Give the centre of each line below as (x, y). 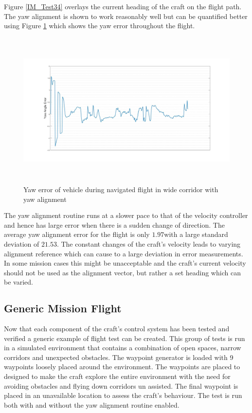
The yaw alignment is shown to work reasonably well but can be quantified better (126, 16)
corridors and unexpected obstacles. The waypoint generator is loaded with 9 (119, 357)
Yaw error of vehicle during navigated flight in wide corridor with (121, 189)
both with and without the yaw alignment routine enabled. (92, 404)
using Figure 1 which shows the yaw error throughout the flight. (99, 26)
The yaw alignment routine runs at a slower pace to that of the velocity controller (126, 215)
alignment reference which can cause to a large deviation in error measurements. (124, 253)
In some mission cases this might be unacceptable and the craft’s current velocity (125, 263)
